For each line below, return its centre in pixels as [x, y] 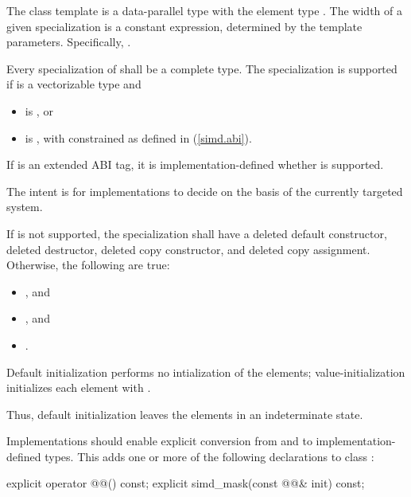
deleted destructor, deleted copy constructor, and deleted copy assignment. [188, 249]
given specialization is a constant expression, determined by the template [184, 26]
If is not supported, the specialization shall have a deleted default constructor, [197, 233]
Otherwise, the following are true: [88, 265]
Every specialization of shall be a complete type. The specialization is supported [202, 68]
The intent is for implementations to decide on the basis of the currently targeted [205, 191]
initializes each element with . [79, 387]
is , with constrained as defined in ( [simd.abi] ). [138, 137]
